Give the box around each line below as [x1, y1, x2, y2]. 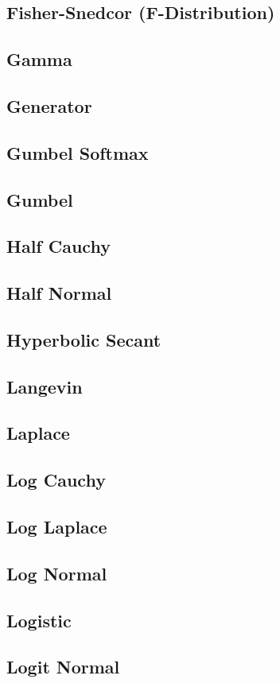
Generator [6, 93, 92, 118]
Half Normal [6, 281, 112, 305]
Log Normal [6, 561, 107, 585]
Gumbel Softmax [6, 140, 149, 165]
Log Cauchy [6, 468, 106, 492]
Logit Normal [6, 654, 120, 679]
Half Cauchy [6, 234, 111, 258]
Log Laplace [6, 514, 107, 538]
